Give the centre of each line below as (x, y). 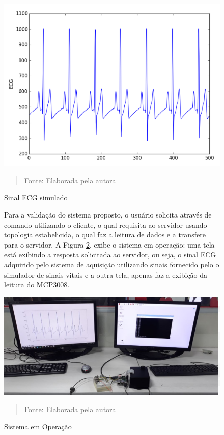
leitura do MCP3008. (37, 284)
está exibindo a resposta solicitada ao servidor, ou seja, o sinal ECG (110, 254)
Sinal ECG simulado (36, 197)
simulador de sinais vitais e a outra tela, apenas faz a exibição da (106, 274)
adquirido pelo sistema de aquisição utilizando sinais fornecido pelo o (112, 264)
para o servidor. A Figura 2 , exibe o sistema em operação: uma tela (109, 244)
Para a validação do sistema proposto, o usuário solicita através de (108, 214)
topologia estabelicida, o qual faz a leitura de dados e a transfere (105, 235)
